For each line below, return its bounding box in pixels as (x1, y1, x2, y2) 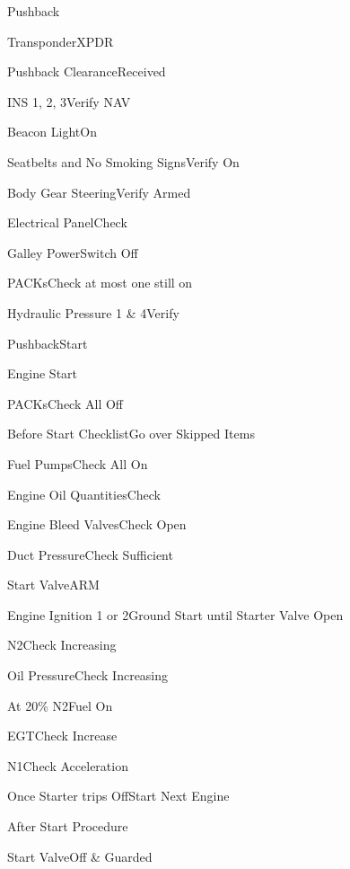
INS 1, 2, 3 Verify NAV (7, 92, 131, 111)
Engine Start (7, 364, 78, 383)
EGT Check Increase (7, 726, 118, 745)
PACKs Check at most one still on (7, 273, 193, 292)
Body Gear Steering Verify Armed (7, 182, 191, 201)
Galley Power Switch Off (7, 243, 138, 262)
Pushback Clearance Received (7, 62, 166, 81)
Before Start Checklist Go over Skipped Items (7, 424, 255, 443)
